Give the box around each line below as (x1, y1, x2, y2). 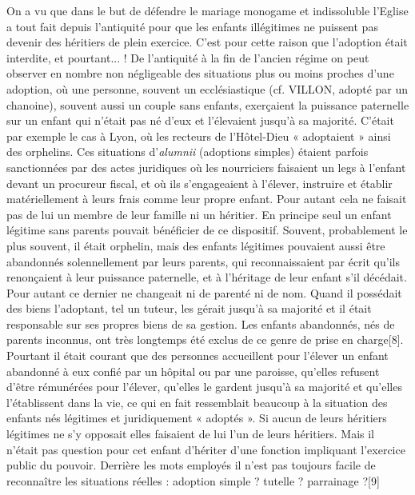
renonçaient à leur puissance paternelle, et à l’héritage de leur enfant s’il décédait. (6, 269, 407, 285)
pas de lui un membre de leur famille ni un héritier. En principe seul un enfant (6, 206, 392, 222)
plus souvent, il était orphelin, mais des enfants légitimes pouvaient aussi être (6, 237, 385, 253)
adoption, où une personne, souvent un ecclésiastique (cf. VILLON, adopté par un (6, 80, 409, 97)
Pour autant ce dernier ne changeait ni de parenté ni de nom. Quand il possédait (6, 284, 402, 301)
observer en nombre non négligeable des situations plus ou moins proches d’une (6, 65, 394, 82)
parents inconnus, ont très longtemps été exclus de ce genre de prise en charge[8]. (6, 331, 404, 348)
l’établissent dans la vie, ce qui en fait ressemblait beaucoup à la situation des (6, 393, 388, 410)
